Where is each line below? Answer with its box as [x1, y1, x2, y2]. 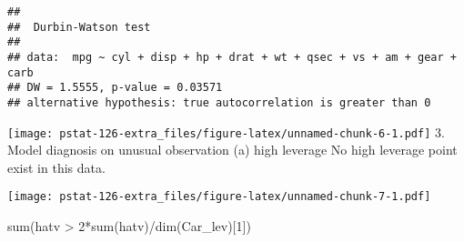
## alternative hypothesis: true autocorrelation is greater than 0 [7, 96, 431, 109]
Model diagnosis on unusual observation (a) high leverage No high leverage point [7, 140, 458, 159]
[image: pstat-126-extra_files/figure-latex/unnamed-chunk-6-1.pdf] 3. [7, 122, 445, 141]
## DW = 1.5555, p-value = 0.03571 [7, 81, 223, 95]
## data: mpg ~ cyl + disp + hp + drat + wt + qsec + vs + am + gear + [7, 50, 457, 64]
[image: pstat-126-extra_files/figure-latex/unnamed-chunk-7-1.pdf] [7, 190, 431, 204]
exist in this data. [7, 157, 106, 176]
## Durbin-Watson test [7, 20, 151, 34]
